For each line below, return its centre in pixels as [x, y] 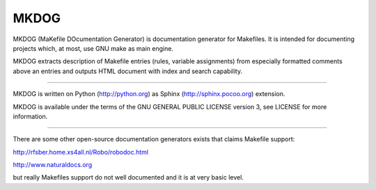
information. [30, 116]
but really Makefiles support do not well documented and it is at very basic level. [128, 177]
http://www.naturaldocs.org [53, 165]
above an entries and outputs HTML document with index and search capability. [128, 71]
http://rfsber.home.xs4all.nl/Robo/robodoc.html [81, 152]
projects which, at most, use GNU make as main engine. [93, 48]
